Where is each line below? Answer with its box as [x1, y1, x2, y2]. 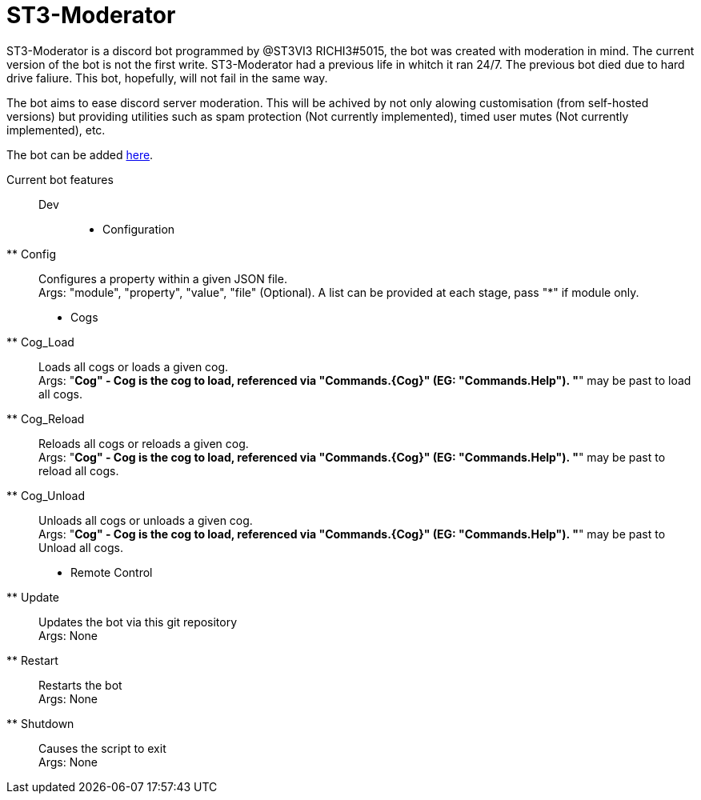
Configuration [102, 222, 175, 236]
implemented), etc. [6, 122, 106, 137]
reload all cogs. [38, 463, 119, 478]
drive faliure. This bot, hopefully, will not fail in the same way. [6, 70, 328, 85]
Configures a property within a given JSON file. [38, 271, 287, 286]
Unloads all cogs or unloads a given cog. [38, 513, 253, 527]
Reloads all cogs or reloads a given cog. [38, 436, 249, 450]
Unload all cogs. [38, 540, 123, 554]
